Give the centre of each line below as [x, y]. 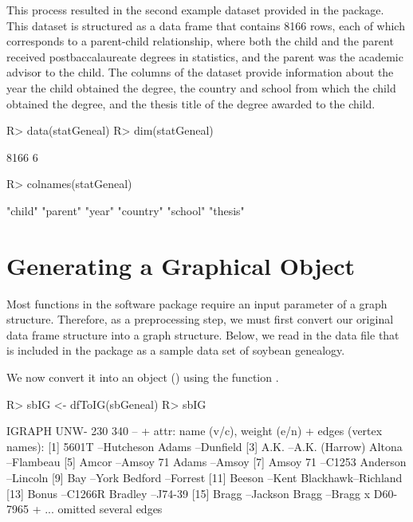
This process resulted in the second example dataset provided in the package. [195, 10]
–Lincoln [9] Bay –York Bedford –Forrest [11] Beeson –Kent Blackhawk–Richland [205, 477]
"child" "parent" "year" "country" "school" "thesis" [126, 210]
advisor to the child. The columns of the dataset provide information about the [200, 72]
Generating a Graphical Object [181, 265]
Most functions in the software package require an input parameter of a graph [197, 303]
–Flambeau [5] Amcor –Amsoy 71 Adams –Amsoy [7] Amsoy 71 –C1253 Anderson [206, 462]
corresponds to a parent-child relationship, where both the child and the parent [200, 41]
